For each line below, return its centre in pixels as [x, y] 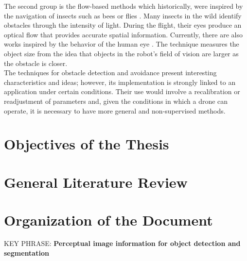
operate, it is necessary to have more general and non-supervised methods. [115, 110]
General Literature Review [96, 182]
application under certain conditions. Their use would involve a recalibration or [122, 91]
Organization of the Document [108, 220]
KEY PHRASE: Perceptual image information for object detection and [122, 243]
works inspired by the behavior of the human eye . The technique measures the [122, 44]
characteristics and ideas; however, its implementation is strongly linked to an [120, 82]
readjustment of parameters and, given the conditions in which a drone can [116, 101]
